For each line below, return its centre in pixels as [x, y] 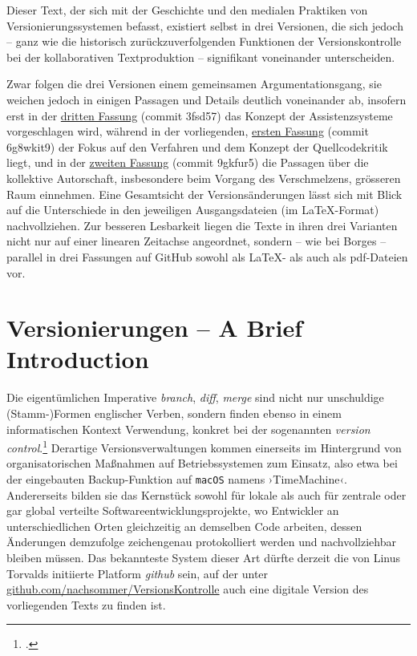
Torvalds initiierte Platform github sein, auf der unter [138, 573]
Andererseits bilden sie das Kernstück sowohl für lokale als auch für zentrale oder [206, 494]
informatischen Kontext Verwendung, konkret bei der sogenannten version [188, 429]
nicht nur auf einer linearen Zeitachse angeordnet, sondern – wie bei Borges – [196, 241]
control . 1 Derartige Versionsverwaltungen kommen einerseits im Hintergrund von [204, 446]
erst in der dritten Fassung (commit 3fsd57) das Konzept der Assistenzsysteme [200, 115]
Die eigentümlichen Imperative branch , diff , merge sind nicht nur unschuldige [195, 397]
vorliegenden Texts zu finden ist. [86, 604]
